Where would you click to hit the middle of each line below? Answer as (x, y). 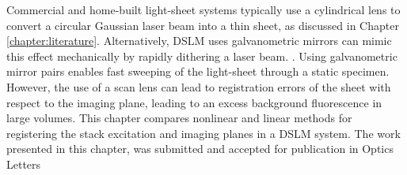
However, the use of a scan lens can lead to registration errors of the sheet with (199, 86)
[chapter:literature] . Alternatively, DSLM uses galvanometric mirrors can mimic (199, 41)
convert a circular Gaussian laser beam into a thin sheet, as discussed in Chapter (203, 25)
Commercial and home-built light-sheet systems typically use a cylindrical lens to (203, 9)
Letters (24, 164)
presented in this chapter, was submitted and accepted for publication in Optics (200, 149)
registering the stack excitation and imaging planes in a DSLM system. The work (203, 133)
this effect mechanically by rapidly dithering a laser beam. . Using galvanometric (202, 56)
